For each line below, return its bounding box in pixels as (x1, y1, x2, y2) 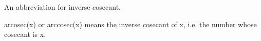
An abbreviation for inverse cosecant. (4, 2, 121, 12)
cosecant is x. (4, 29, 46, 39)
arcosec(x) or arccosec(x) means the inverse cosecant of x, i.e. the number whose (4, 18, 257, 29)
